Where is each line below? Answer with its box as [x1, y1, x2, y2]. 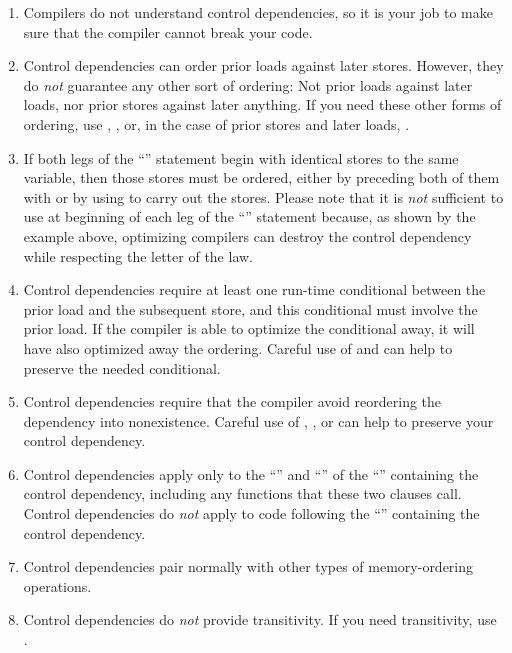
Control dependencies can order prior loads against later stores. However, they [23, 55, 504, 76]
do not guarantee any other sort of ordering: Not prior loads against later [23, 74, 473, 95]
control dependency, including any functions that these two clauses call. [23, 483, 462, 504]
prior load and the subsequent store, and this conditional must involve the [23, 298, 478, 319]
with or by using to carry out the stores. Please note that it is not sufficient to [23, 186, 504, 207]
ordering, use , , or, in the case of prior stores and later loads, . [23, 113, 410, 134]
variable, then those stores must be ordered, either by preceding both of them [23, 167, 500, 188]
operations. [23, 575, 92, 596]
